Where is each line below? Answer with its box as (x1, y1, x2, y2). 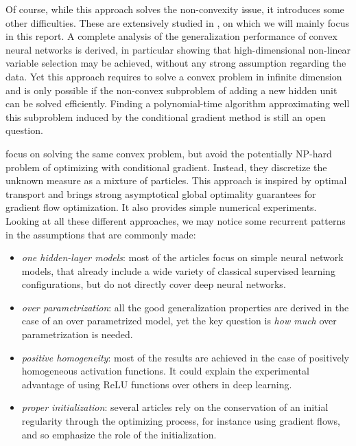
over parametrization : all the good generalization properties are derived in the (21, 300, 349, 314)
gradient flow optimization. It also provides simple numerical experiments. (5, 200, 317, 214)
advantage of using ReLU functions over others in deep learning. (21, 377, 292, 391)
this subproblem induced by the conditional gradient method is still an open (5, 109, 326, 124)
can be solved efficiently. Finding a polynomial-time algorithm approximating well (5, 96, 350, 111)
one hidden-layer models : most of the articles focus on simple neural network (21, 250, 344, 265)
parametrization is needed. (21, 327, 133, 342)
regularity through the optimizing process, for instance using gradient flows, (21, 414, 341, 428)
